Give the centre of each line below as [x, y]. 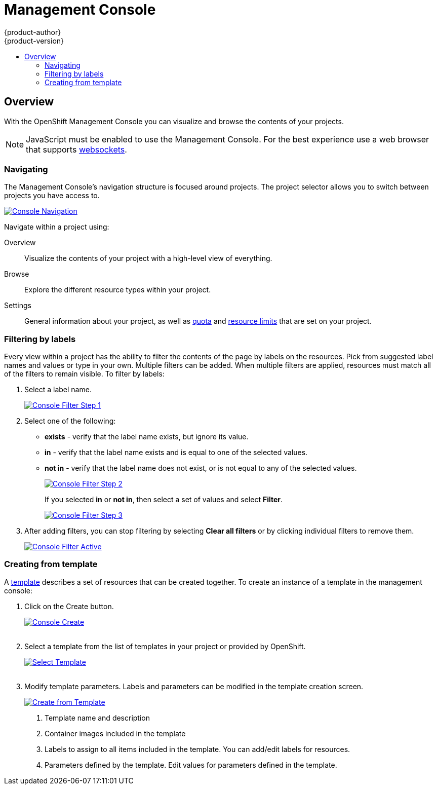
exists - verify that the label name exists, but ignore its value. [147, 437]
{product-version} [34, 41]
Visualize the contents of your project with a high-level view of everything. [148, 258]
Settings [18, 306]
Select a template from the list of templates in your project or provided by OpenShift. [165, 646]
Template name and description [97, 718]
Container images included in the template [115, 733]
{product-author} [33, 32]
